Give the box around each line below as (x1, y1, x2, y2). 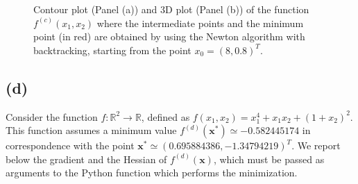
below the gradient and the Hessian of (6, 151, 167, 166)
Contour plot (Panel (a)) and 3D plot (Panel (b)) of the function (33, 2, 309, 16)
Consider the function (6, 109, 98, 124)
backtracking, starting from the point (33, 42, 191, 57)
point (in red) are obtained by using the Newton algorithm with (33, 29, 305, 44)
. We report (291, 138, 341, 153)
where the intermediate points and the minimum (96, 15, 304, 30)
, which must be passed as (213, 151, 325, 166)
